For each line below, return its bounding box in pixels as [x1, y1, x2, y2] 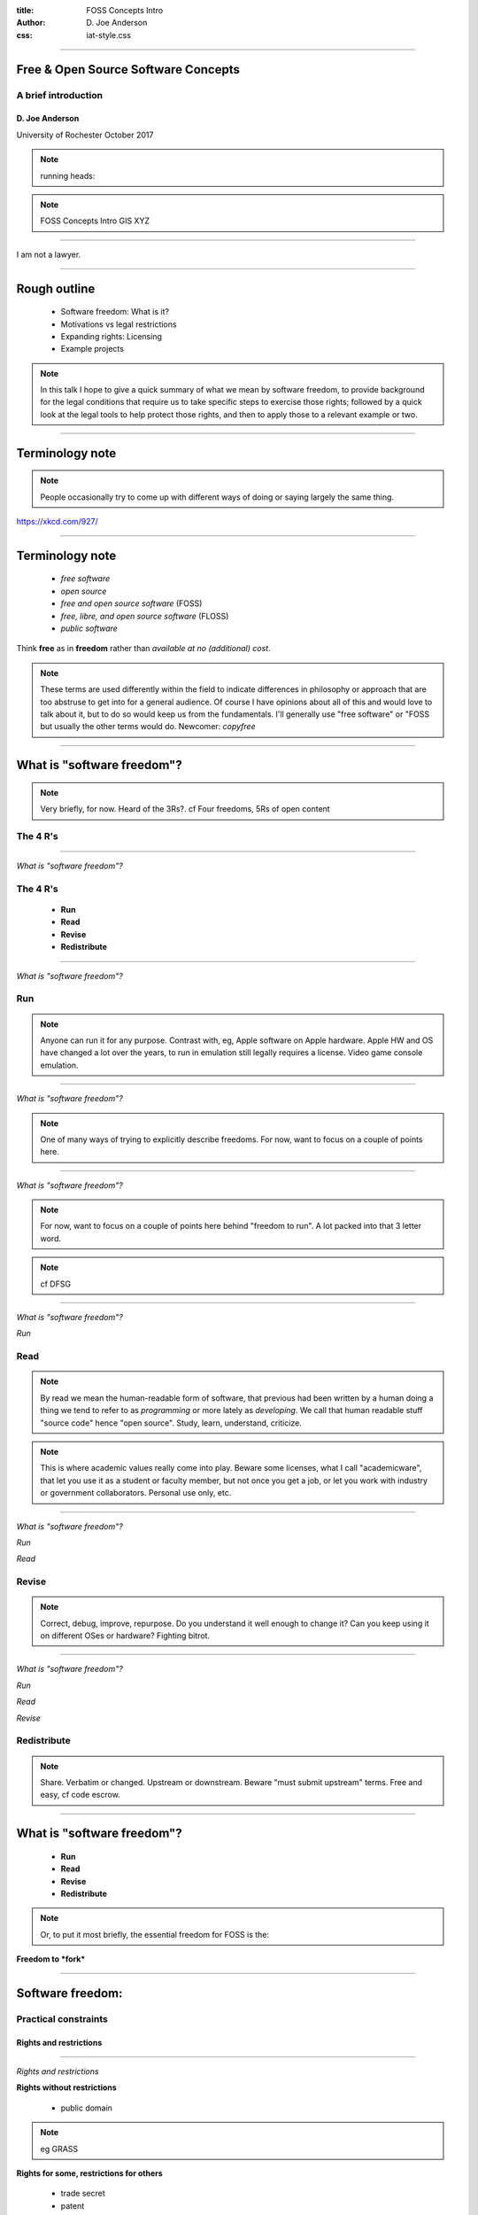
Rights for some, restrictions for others [16, 2167, 163, 2179]
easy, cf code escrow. [40, 1790, 121, 1800]
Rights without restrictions [16, 2082, 117, 2093]
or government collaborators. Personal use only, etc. [40, 1488, 232, 1498]
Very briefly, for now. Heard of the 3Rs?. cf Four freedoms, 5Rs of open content [40, 804, 331, 814]
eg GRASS [40, 2143, 79, 2154]
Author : [16, 18, 46, 28]
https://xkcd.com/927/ [16, 517, 99, 527]
